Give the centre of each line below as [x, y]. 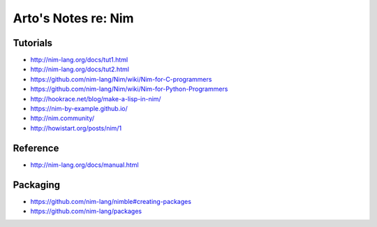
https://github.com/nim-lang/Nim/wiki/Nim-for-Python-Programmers [129, 89]
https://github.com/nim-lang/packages [86, 211]
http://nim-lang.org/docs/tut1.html [79, 60]
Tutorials [32, 43]
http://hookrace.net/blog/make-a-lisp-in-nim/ [96, 98]
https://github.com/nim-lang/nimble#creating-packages [111, 201]
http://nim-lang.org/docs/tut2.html [80, 69]
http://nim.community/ [62, 118]
